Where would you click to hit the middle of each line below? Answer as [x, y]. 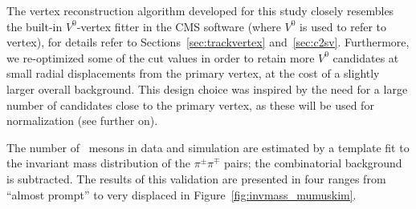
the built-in [35, 26]
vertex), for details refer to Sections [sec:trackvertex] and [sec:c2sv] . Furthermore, [208, 42]
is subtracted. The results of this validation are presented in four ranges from [196, 178]
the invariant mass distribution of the [98, 163]
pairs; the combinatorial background [313, 163]
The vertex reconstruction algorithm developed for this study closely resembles [200, 10]
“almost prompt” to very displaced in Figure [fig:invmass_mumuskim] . [181, 194]
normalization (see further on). [82, 121]
